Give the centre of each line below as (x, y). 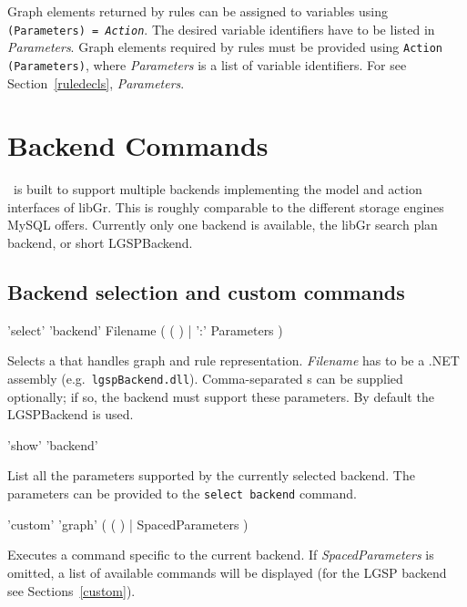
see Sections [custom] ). (71, 590)
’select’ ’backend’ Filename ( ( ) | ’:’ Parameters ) (145, 329)
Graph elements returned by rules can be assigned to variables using (198, 11)
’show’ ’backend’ (53, 444)
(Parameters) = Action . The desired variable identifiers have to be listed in (221, 29)
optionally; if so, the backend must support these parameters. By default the (221, 396)
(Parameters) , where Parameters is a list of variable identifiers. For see (207, 64)
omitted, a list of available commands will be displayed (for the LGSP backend (227, 572)
